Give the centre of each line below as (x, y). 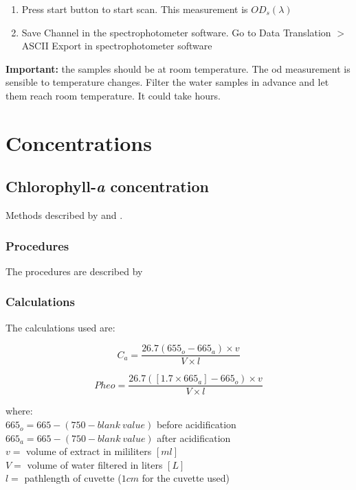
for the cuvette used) (186, 478)
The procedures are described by (74, 271)
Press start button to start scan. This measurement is (135, 9)
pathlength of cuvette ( (73, 478)
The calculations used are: (60, 327)
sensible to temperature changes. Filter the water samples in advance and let (167, 82)
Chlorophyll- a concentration (107, 186)
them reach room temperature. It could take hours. (113, 95)
